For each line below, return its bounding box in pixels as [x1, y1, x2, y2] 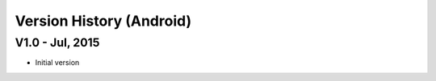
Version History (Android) [15, 12, 192, 30]
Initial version [35, 58, 80, 67]
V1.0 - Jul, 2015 [15, 35, 100, 50]
